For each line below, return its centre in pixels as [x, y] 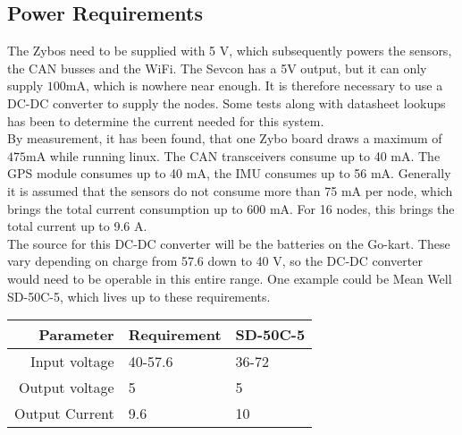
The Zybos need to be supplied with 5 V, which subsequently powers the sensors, [230, 51]
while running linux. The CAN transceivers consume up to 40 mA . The [245, 155]
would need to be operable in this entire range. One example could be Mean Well [230, 278]
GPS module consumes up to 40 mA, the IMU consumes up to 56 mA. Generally [229, 173]
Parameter [76, 335]
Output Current [64, 414]
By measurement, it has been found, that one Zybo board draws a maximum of [225, 138]
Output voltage [66, 388]
